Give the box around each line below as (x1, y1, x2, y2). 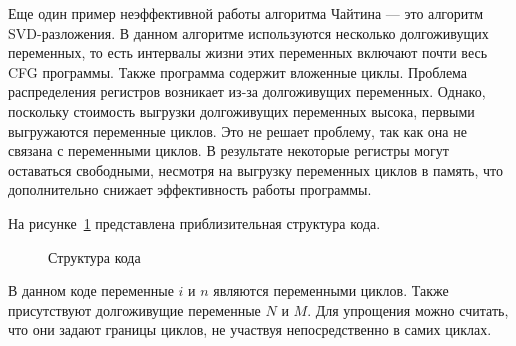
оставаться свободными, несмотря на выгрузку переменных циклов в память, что (8, 159, 504, 180)
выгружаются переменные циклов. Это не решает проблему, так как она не (8, 120, 467, 141)
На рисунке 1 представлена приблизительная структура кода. (8, 212, 381, 233)
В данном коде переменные (8, 280, 174, 301)
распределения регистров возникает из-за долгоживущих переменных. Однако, (8, 81, 486, 102)
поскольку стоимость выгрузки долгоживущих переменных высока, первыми (8, 100, 475, 121)
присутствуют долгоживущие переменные (8, 299, 261, 320)
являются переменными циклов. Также (213, 280, 449, 301)
